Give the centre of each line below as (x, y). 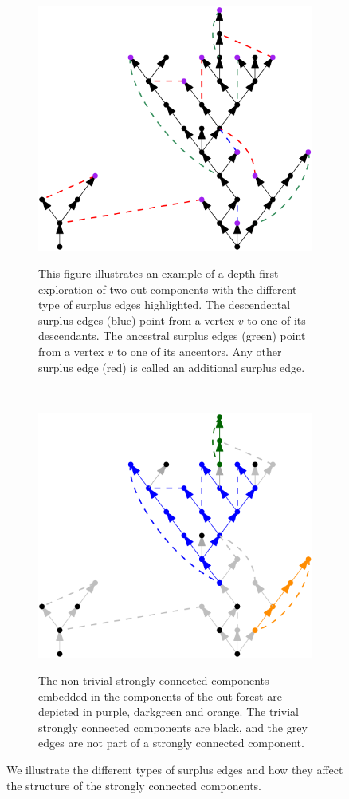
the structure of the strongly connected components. (134, 785)
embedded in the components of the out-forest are (160, 696)
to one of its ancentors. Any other (199, 352)
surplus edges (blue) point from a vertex (137, 320)
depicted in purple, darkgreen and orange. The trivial (169, 712)
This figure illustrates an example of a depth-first (159, 273)
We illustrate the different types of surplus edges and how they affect (175, 769)
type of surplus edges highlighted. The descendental (165, 305)
